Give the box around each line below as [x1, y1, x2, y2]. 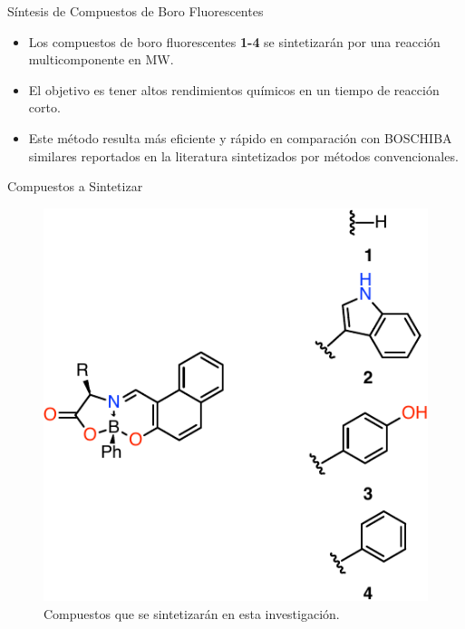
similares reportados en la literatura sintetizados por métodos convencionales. [28, 146, 459, 165]
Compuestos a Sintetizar [7, 177, 143, 196]
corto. [28, 98, 61, 117]
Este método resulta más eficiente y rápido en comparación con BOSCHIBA [28, 128, 452, 147]
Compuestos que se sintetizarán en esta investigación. [44, 604, 340, 623]
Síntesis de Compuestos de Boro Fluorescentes [7, 2, 264, 20]
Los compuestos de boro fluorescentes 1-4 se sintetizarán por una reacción [28, 32, 441, 51]
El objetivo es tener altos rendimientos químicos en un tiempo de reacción [28, 80, 440, 99]
